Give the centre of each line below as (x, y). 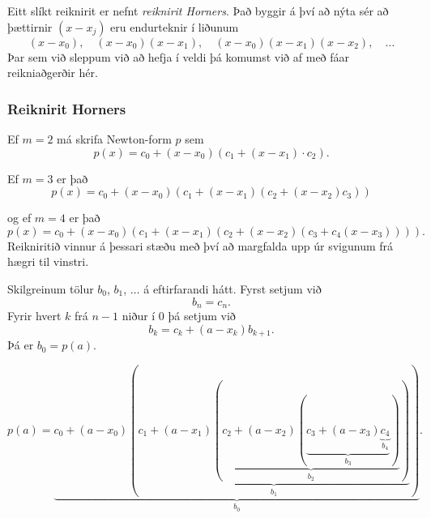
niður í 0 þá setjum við (179, 316)
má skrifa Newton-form (114, 139)
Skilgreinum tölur (51, 288)
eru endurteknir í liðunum (175, 26)
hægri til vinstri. (48, 261)
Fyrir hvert (34, 316)
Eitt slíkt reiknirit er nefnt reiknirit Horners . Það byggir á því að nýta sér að (198, 11)
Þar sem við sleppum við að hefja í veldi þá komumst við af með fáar (179, 56)
